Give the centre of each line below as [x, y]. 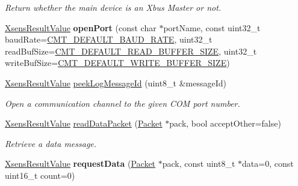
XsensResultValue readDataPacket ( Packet [84, 123]
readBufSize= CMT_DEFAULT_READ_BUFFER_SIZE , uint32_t [131, 51]
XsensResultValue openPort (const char [81, 27]
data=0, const [268, 163]
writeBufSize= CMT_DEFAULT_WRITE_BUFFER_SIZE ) [117, 63]
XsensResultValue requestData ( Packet [80, 163]
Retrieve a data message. [51, 143]
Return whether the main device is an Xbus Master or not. [113, 7]
